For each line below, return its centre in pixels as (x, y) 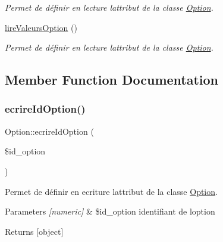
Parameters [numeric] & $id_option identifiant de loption (110, 211)
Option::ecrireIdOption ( (49, 131)
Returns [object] (34, 231)
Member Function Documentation (112, 80)
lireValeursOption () (41, 27)
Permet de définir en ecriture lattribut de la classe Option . (111, 191)
